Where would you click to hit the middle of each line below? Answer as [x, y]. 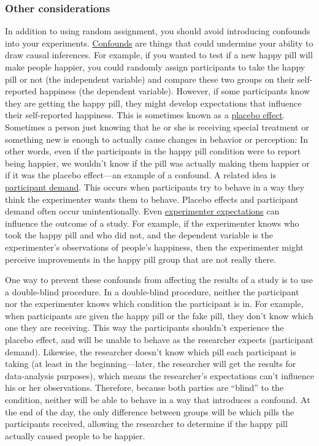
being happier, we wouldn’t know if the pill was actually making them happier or [157, 163]
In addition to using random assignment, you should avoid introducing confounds [158, 31]
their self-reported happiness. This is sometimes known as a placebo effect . [145, 115]
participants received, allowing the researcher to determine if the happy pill [146, 424]
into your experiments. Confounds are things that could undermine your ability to [159, 43]
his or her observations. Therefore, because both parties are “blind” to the [144, 387]
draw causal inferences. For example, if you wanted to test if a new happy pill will [159, 55]
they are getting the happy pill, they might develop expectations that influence [153, 103]
